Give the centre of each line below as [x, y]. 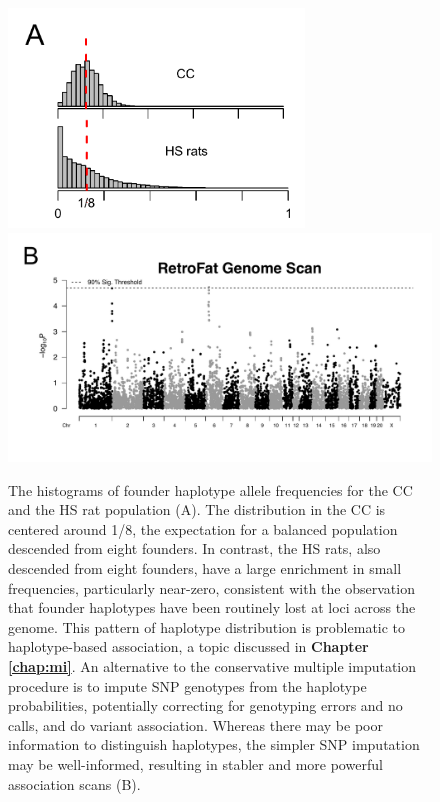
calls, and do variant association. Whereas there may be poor [195, 724]
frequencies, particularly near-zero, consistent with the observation [211, 587]
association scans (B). [74, 783]
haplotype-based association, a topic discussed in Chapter [188, 646]
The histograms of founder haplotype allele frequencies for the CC [210, 489]
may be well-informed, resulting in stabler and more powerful [195, 764]
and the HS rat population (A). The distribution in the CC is [197, 509]
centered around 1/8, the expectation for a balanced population [203, 528]
